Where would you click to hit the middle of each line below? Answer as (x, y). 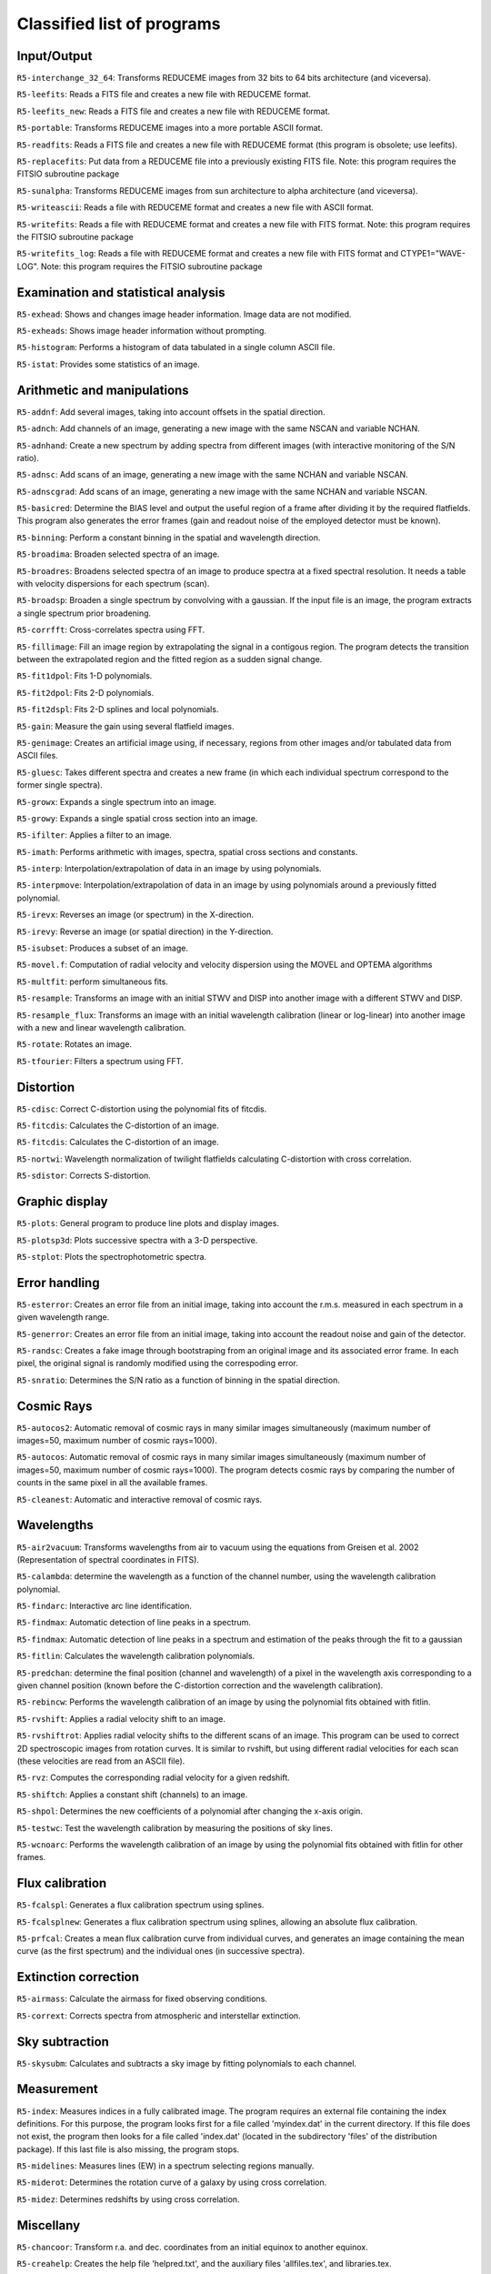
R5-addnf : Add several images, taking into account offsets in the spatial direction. (171, 412)
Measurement (58, 2089)
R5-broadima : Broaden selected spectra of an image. (118, 554)
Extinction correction (78, 1977)
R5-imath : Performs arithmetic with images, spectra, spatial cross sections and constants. (187, 851)
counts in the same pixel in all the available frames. (112, 1483)
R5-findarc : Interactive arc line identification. (105, 1606)
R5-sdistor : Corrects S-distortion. (84, 1176)
